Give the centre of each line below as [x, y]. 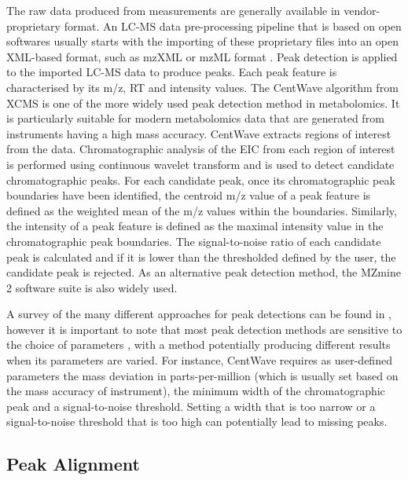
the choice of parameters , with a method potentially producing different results [198, 344]
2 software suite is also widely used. [92, 287]
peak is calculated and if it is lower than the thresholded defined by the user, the [201, 256]
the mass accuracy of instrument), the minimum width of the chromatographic [196, 391]
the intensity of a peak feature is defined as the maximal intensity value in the [195, 226]
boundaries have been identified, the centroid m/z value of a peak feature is [189, 195]
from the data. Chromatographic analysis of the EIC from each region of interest [201, 149]
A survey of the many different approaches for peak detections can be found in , [199, 314]
